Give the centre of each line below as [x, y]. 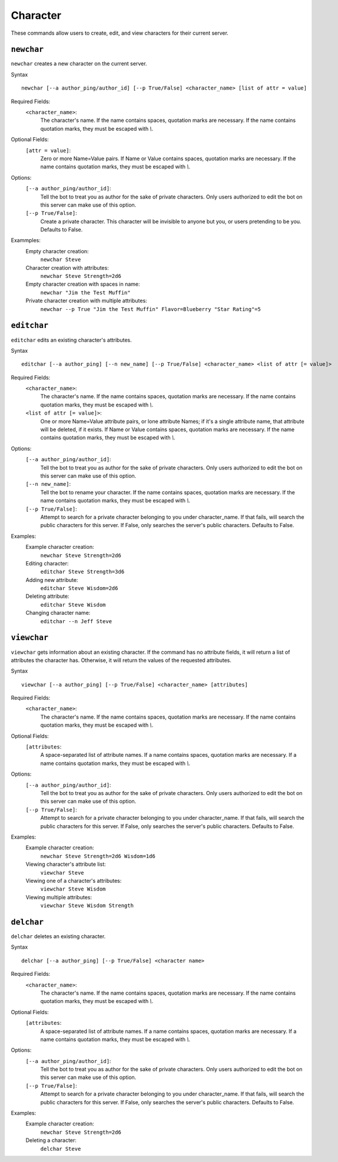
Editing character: [47, 563]
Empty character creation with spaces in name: [83, 284]
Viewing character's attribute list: [66, 864]
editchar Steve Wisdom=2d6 [79, 588]
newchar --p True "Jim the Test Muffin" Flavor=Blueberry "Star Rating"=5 [151, 309]
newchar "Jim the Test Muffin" [85, 292]
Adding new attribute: [52, 580]
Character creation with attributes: [67, 267]
